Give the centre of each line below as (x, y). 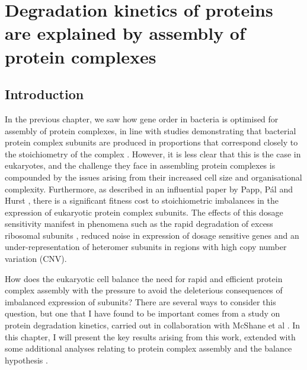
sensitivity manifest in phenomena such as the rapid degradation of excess (139, 224)
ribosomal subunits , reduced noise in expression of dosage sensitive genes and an (152, 235)
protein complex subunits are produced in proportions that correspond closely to (151, 142)
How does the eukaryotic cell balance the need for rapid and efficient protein (144, 278)
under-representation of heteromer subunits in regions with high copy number (146, 247)
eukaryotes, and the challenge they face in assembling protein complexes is (140, 165)
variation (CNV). (36, 259)
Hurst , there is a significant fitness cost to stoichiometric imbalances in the (142, 200)
